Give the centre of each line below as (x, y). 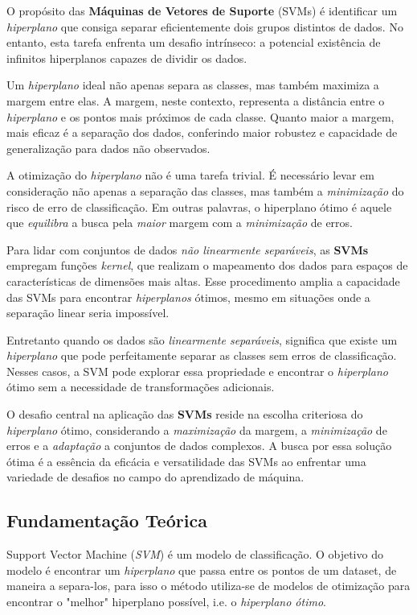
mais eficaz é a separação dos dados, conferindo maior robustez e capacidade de (202, 132)
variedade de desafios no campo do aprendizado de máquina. (155, 477)
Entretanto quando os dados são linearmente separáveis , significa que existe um (202, 339)
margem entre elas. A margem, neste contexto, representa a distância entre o (196, 100)
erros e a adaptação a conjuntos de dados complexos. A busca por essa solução (199, 446)
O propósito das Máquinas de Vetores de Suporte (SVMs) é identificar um (202, 10)
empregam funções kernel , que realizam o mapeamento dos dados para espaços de (207, 265)
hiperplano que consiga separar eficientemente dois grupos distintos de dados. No (205, 26)
